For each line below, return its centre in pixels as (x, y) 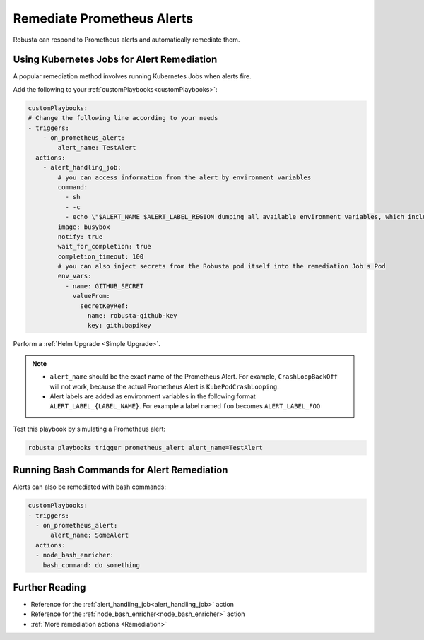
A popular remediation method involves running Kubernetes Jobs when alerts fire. (132, 76)
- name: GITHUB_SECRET (104, 286)
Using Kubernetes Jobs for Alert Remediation (115, 60)
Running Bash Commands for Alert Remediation (120, 470)
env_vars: (75, 276)
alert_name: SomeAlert (90, 535)
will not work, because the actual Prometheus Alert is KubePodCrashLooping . (164, 386)
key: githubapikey (119, 326)
